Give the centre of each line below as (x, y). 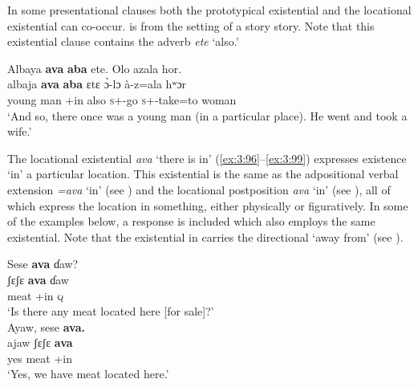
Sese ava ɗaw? (43, 264)
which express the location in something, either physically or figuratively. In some (208, 205)
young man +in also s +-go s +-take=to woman (122, 99)
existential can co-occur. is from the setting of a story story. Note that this (191, 25)
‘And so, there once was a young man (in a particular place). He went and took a (207, 115)
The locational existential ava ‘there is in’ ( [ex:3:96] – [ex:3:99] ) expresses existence (207, 158)
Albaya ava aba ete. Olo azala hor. (95, 68)
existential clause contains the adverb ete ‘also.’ (123, 41)
